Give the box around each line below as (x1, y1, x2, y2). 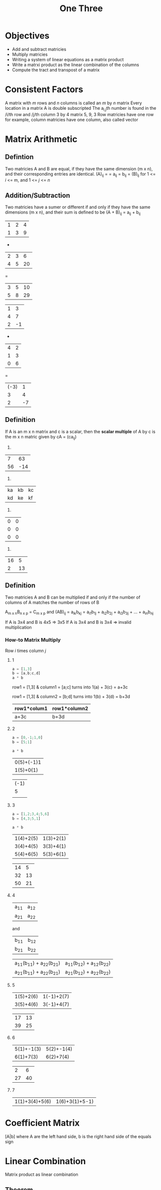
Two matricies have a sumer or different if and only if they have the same (5, 204, 151, 210)
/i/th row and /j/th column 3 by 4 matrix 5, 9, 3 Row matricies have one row (5, 111, 154, 117)
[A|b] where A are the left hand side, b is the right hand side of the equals (5, 1133, 151, 1139)
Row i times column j (5, 648, 46, 654)
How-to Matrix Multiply (5, 637, 61, 643)
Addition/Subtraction (5, 191, 70, 200)
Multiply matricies (12, 51, 48, 57)
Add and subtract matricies (12, 46, 67, 52)
